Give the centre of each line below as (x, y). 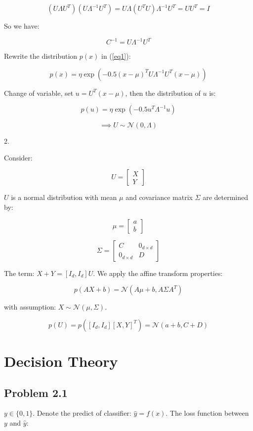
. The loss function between (207, 413)
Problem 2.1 (36, 392)
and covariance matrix (159, 197)
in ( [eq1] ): (116, 56)
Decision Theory (61, 361)
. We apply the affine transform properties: (158, 273)
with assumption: (30, 307)
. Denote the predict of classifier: (82, 413)
